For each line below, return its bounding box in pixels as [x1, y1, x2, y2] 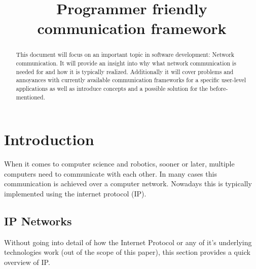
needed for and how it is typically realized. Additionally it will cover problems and [16, 67, 234, 76]
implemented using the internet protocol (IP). [4, 188, 147, 199]
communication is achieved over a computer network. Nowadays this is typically [4, 178, 252, 189]
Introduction [4, 129, 94, 150]
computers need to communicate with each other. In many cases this [4, 168, 217, 179]
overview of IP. [4, 257, 50, 267]
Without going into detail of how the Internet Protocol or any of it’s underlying [4, 237, 252, 247]
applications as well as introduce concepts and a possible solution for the [16, 84, 208, 92]
